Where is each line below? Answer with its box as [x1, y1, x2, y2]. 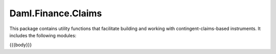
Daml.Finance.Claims [9, 8, 102, 19]
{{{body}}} [9, 42, 32, 48]
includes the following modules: [9, 32, 77, 38]
